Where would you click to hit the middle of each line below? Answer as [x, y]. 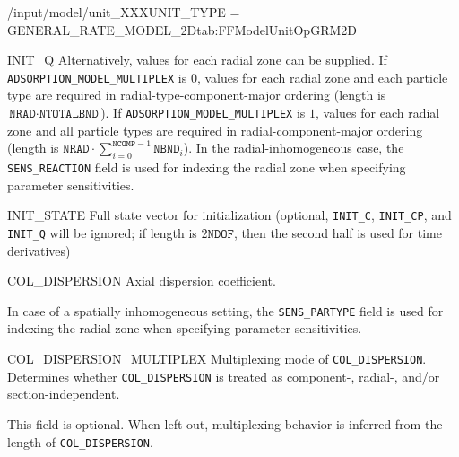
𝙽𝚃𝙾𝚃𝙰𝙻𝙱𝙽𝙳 [69, 114]
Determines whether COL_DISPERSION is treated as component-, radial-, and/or [224, 376]
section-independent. [64, 394]
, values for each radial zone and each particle [322, 77]
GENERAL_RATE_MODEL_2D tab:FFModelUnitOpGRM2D [182, 29]
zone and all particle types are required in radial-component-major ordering [215, 130]
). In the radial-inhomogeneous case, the [294, 148]
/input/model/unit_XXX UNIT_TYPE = [124, 12]
